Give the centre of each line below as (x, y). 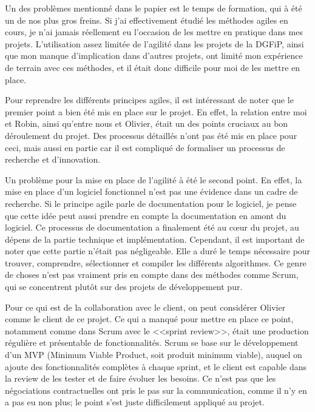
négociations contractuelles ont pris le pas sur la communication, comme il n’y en (156, 390)
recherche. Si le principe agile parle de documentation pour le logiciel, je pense (151, 203)
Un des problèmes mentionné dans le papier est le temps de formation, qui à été (154, 8)
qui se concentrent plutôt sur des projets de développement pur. (124, 287)
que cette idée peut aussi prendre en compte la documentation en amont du (146, 215)
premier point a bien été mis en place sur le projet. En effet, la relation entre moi (156, 111)
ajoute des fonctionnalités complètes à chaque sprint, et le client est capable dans (156, 366)
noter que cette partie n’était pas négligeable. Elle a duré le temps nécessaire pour (158, 251)
